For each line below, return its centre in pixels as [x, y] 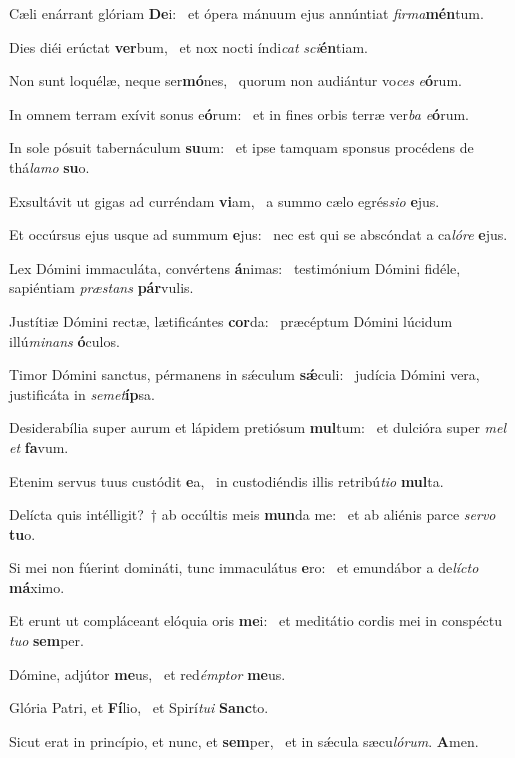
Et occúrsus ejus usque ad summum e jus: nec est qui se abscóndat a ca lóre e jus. [258, 234]
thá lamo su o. [49, 166]
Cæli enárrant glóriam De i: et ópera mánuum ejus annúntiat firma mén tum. [246, 13]
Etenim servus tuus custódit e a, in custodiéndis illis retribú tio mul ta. [226, 480]
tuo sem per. [46, 640]
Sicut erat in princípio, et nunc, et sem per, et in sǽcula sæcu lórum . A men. [244, 740]
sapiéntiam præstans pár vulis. [101, 287]
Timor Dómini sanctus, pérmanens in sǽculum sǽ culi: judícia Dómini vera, [244, 374]
